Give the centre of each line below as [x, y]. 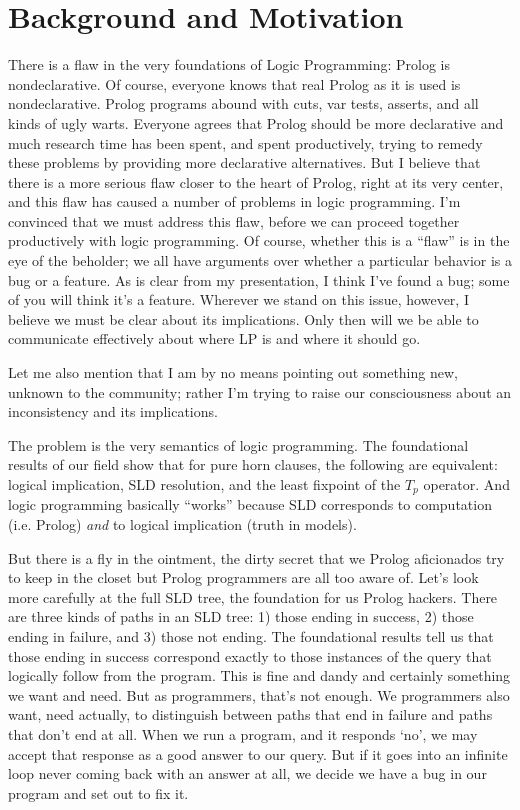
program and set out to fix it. [98, 792]
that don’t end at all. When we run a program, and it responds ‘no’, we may [243, 733]
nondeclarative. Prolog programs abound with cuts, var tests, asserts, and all [243, 103]
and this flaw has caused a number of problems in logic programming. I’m [234, 201]
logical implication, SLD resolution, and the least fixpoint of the [204, 484]
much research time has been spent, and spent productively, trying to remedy [245, 142]
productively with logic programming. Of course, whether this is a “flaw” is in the [259, 240]
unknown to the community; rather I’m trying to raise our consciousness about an [260, 391]
